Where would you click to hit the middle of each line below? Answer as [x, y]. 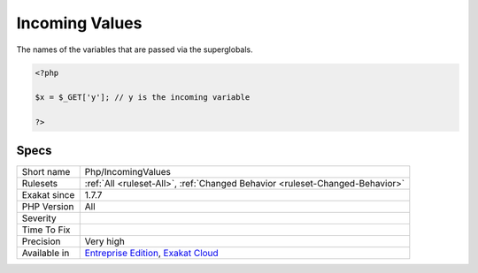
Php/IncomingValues [128, 171]
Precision [41, 241]
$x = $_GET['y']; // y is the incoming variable [143, 98]
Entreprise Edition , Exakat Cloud [151, 253]
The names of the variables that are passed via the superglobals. [135, 49]
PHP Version [48, 206]
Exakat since [48, 194]
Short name [46, 171]
